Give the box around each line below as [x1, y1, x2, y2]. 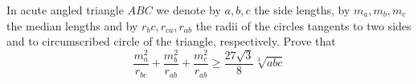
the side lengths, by [254, 2, 350, 18]
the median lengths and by [6, 17, 138, 34]
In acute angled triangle [6, 2, 124, 18]
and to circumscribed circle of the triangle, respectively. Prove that [6, 33, 336, 50]
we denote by [156, 2, 221, 18]
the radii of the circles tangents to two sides [195, 17, 412, 34]
